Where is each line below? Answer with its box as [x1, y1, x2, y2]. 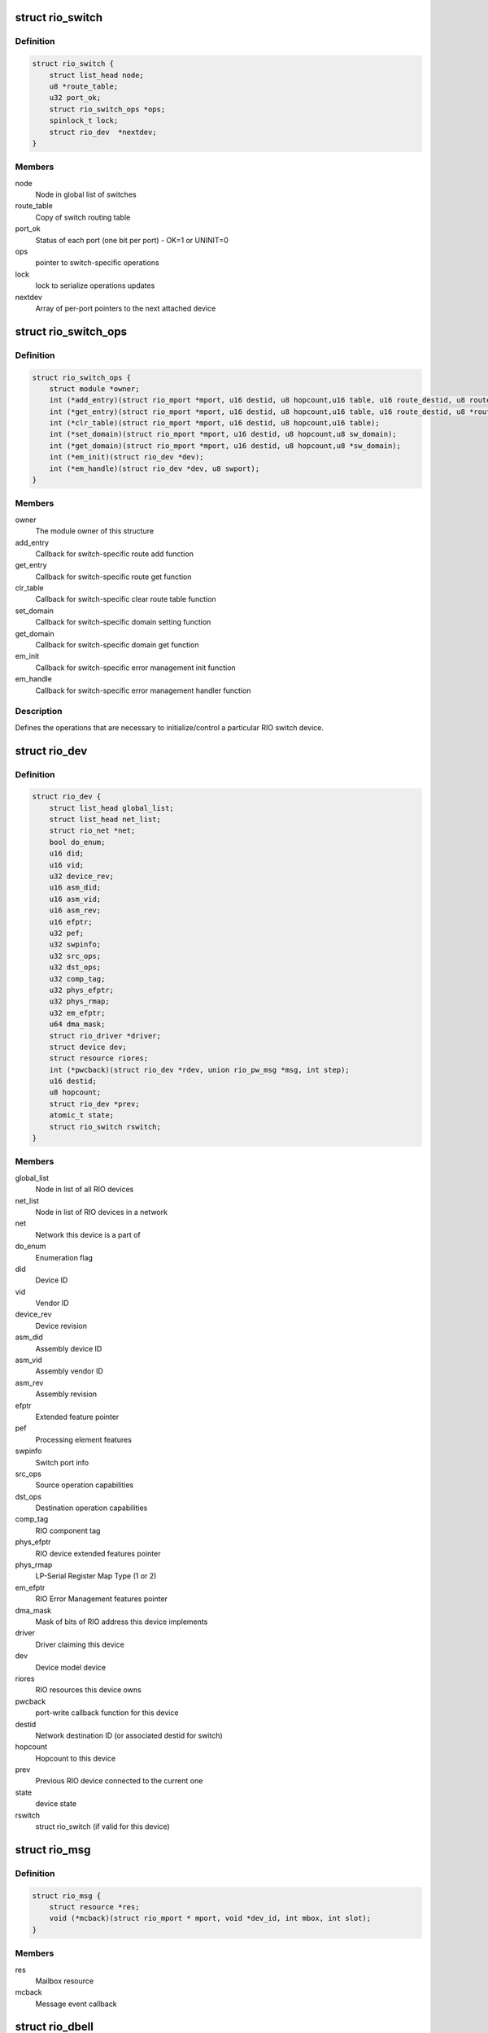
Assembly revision [35, 1389, 98, 1399]
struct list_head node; [49, 70, 144, 80]
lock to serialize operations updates [35, 281, 155, 290]
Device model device [35, 1662, 106, 1672]
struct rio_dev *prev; [49, 1099, 140, 1108]
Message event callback [35, 1999, 117, 2009]
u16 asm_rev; [49, 906, 102, 915]
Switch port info [35, 1457, 89, 1467]
